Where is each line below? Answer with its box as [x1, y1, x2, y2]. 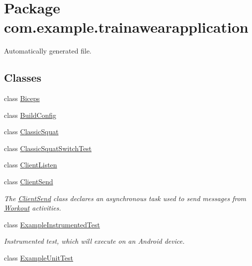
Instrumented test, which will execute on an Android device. [4, 236, 185, 246]
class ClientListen [4, 160, 57, 170]
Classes [4, 70, 42, 85]
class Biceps [4, 93, 40, 104]
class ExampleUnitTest [4, 253, 74, 263]
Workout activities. [4, 203, 61, 213]
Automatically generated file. [4, 46, 91, 56]
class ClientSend [4, 176, 53, 187]
